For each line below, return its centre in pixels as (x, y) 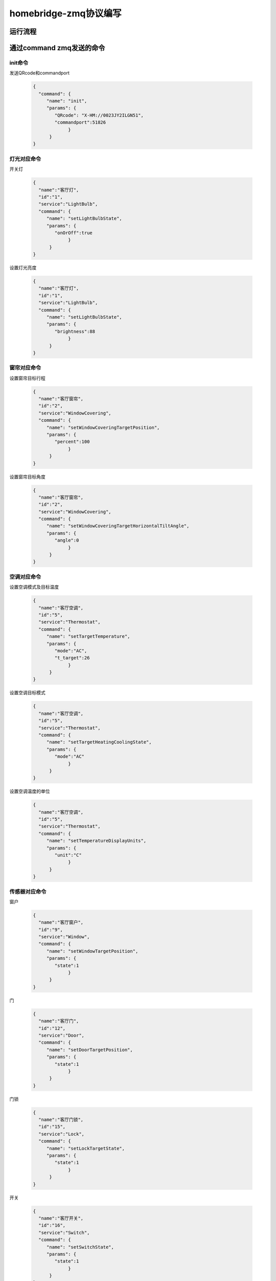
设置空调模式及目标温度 (34, 587)
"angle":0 (67, 540)
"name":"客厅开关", (61, 1218)
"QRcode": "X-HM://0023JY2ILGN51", (99, 115)
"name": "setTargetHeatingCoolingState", (99, 742)
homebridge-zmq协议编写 (65, 13)
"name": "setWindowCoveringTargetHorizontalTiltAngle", (118, 526)
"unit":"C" (68, 855)
